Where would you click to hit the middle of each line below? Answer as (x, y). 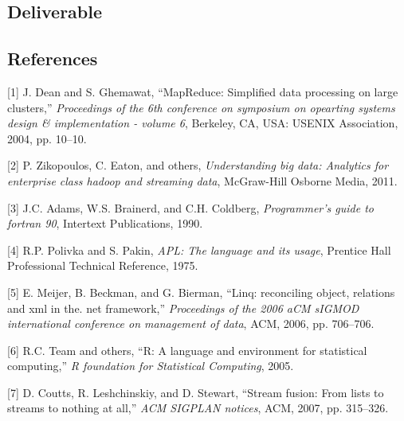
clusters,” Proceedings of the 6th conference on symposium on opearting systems (201, 107)
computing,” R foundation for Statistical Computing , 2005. (151, 366)
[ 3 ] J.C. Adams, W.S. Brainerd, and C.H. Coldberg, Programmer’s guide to (190, 207)
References (53, 58)
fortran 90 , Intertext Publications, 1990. (105, 223)
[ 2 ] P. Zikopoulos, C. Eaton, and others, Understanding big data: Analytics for (198, 165)
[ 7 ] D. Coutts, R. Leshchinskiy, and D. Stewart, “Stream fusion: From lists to (196, 392)
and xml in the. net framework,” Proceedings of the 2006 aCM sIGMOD (183, 308)
